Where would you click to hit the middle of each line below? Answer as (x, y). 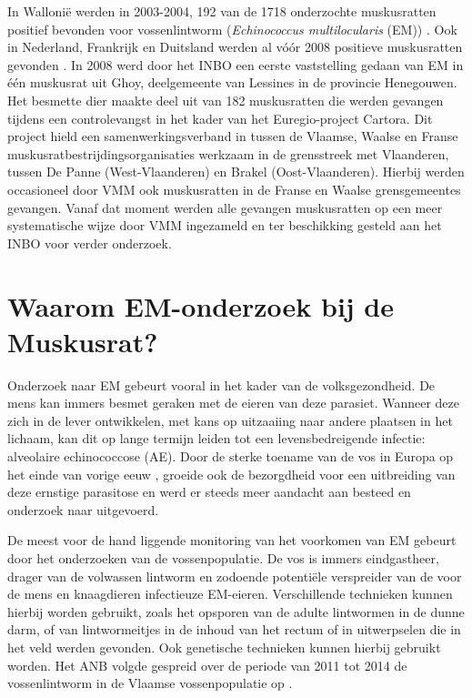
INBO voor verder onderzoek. (90, 243)
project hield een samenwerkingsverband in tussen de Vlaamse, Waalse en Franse (233, 136)
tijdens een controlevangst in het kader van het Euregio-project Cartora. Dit (220, 118)
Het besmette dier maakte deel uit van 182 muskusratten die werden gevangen (226, 100)
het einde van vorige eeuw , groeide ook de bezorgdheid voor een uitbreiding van (231, 474)
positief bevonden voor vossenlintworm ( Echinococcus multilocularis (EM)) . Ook (232, 29)
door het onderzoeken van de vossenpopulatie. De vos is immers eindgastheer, (223, 557)
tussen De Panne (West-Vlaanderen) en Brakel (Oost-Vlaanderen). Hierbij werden (236, 172)
